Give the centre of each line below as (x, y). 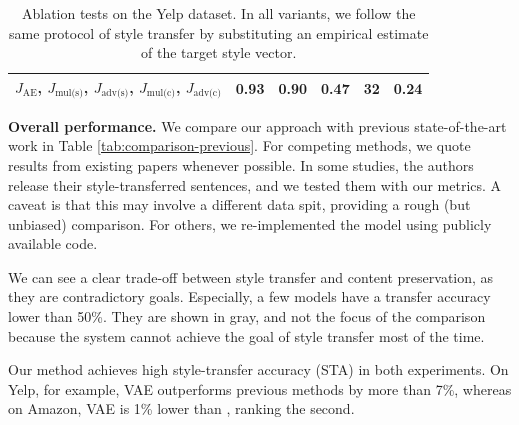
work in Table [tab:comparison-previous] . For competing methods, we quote (239, 145)
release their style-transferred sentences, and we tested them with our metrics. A (255, 184)
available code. (53, 243)
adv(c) (207, 93)
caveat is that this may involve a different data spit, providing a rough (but (239, 204)
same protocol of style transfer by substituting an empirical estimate (218, 32)
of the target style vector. (219, 52)
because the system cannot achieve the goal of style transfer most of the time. (246, 335)
